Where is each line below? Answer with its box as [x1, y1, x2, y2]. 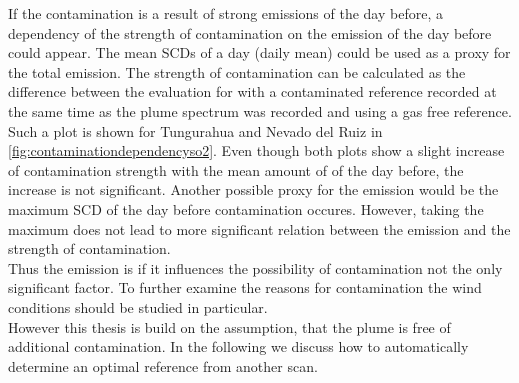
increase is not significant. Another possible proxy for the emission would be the [8, 179, 499, 200]
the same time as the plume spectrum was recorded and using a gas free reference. [8, 100, 512, 121]
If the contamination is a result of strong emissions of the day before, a [8, 3, 443, 23]
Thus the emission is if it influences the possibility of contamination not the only [8, 257, 503, 278]
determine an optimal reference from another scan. [8, 355, 318, 376]
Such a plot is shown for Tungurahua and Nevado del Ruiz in [8, 120, 383, 141]
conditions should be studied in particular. [8, 296, 268, 317]
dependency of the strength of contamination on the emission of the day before [8, 22, 492, 43]
